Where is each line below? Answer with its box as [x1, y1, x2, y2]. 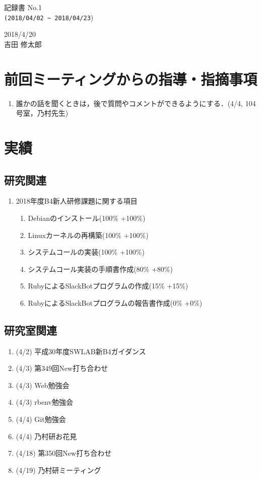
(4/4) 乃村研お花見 [16, 430, 77, 441]
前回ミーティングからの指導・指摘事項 [4, 68, 257, 89]
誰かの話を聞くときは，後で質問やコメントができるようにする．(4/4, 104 [16, 98, 256, 108]
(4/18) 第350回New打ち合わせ [16, 448, 112, 458]
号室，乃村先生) [16, 108, 69, 118]
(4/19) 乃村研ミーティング [16, 464, 101, 475]
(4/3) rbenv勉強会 [16, 397, 74, 407]
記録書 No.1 [4, 2, 42, 12]
